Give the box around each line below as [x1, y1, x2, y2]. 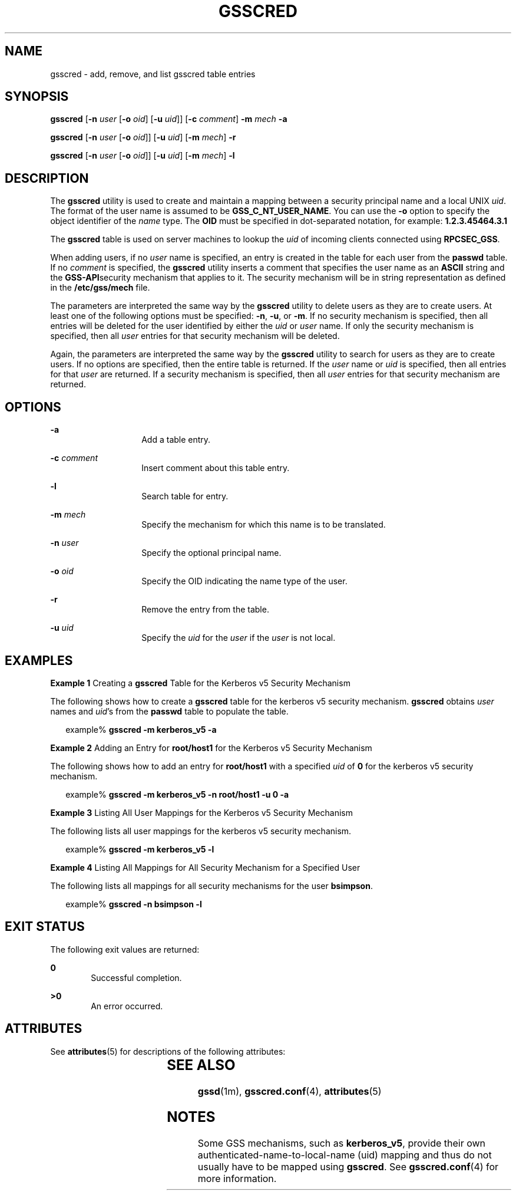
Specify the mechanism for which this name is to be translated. [141, 519, 386, 530]
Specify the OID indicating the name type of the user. [141, 576, 348, 587]
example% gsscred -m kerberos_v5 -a [65, 724, 217, 735]
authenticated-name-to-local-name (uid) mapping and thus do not [197, 1149, 492, 1161]
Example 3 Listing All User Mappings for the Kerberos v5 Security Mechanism [50, 807, 353, 818]
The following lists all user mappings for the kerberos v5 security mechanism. [50, 825, 352, 836]
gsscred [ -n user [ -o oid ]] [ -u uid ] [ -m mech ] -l [50, 150, 235, 161]
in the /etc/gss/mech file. [50, 282, 150, 293]
